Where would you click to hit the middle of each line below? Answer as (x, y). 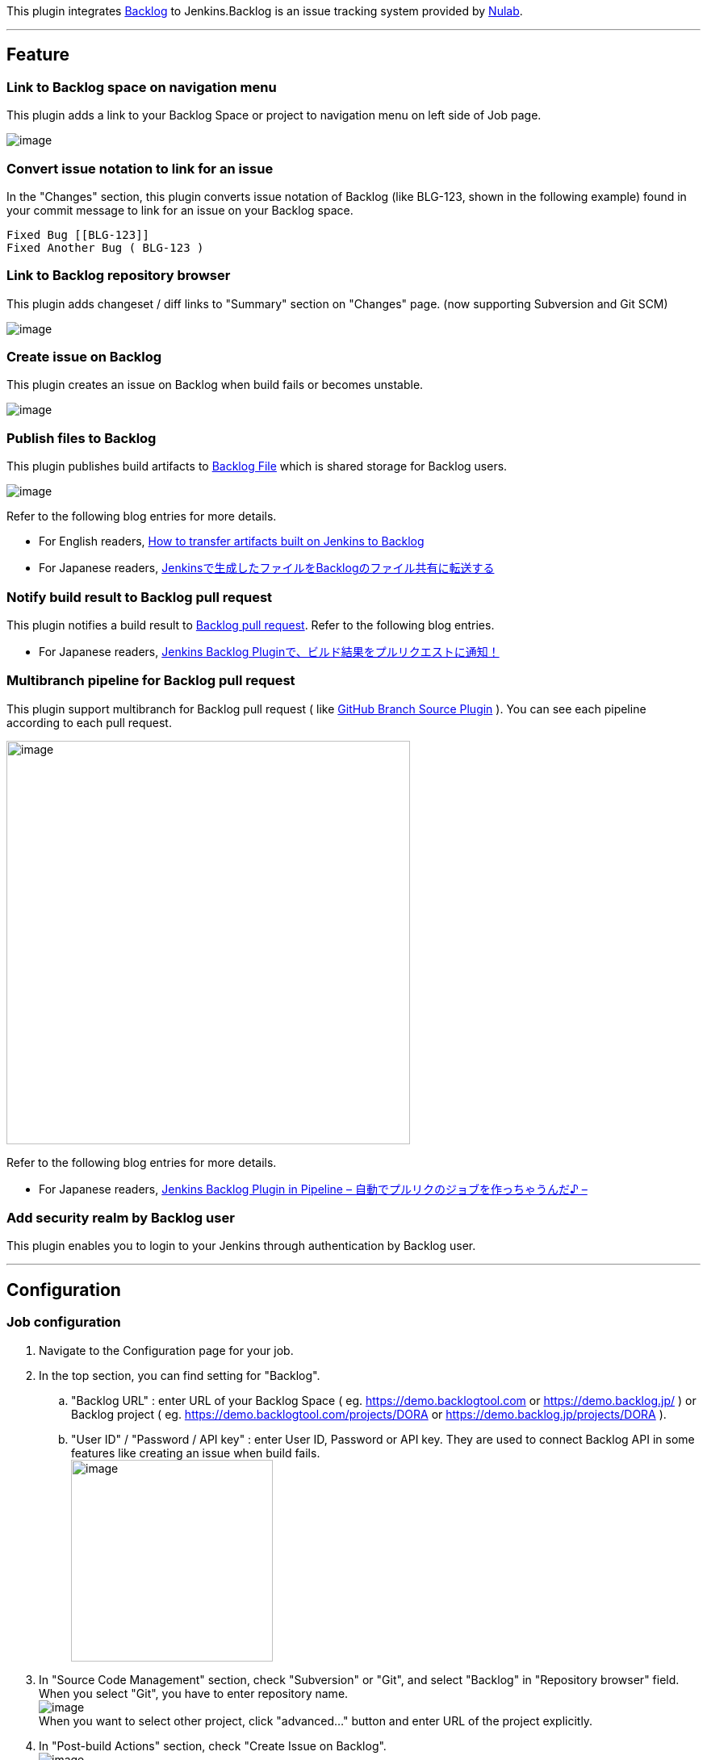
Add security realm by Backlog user (121, 1218)
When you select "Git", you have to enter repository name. (194, 1693)
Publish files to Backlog (82, 438)
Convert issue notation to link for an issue (140, 168)
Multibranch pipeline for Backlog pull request (151, 681)
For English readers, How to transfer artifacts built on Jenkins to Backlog (232, 541)
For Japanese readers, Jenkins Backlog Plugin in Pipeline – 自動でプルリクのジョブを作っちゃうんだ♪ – (313, 1189)
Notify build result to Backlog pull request (140, 597)
